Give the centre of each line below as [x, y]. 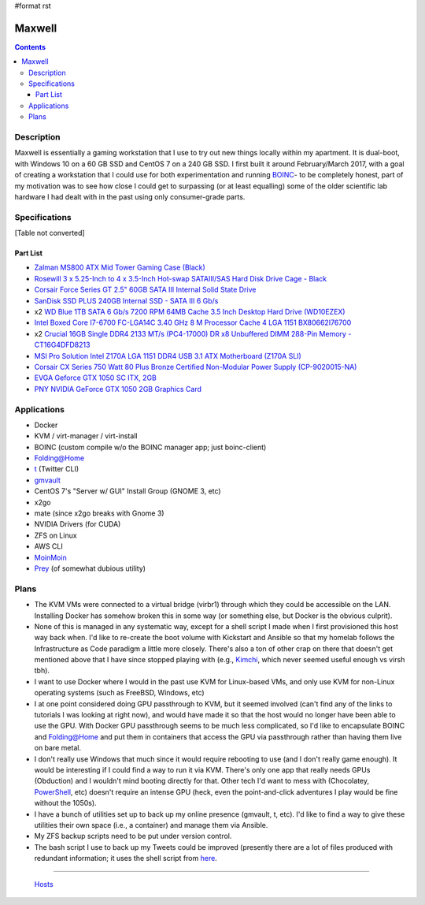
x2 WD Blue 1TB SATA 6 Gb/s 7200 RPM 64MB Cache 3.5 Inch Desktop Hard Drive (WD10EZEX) [190, 312]
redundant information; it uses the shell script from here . [126, 858]
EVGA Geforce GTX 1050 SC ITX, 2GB [96, 378]
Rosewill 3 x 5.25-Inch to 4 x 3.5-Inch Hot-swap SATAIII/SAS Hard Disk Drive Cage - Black [180, 278]
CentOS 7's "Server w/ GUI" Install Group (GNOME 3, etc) [128, 491]
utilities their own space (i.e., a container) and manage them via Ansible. [151, 825]
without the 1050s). [66, 803]
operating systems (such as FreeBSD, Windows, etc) [119, 693]
